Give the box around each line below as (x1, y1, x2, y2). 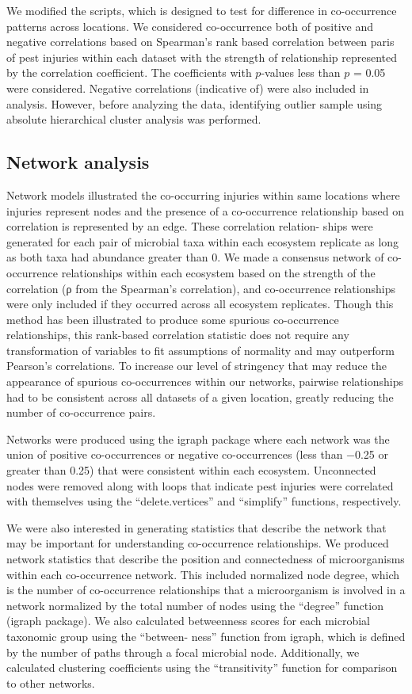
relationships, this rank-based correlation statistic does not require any (6, 326, 349, 343)
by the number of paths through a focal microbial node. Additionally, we (6, 643, 360, 660)
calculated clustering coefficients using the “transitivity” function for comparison (6, 659, 398, 676)
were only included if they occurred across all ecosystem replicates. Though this (6, 296, 394, 312)
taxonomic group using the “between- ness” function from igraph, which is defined (6, 627, 406, 644)
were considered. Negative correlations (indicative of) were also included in (6, 79, 369, 96)
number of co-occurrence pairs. (6, 404, 156, 421)
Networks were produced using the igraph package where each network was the (6, 430, 390, 447)
